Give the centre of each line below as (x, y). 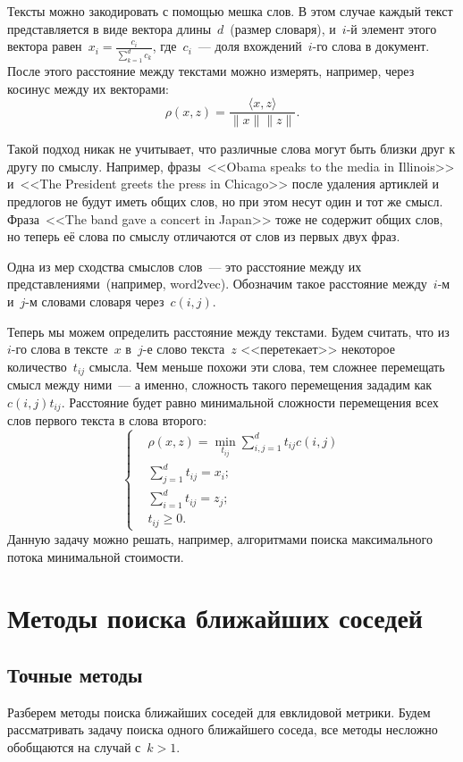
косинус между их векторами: (88, 88)
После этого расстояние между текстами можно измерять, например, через (211, 71)
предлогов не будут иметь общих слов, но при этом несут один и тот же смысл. (225, 201)
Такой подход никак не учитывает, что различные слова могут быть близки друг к (231, 149)
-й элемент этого (391, 28)
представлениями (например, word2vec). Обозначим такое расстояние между (217, 284)
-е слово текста (184, 349)
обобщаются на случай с (74, 746)
